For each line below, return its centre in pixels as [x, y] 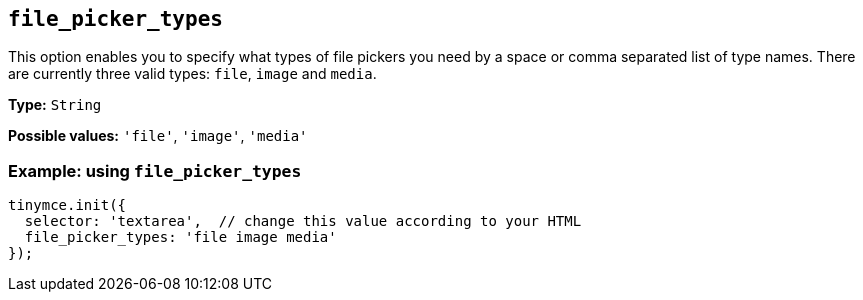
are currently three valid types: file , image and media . [192, 74]
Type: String [55, 105]
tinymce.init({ [67, 205]
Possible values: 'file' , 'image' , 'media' [158, 136]
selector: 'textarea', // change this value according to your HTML [303, 221]
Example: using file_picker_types [155, 170]
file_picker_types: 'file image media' [180, 237]
